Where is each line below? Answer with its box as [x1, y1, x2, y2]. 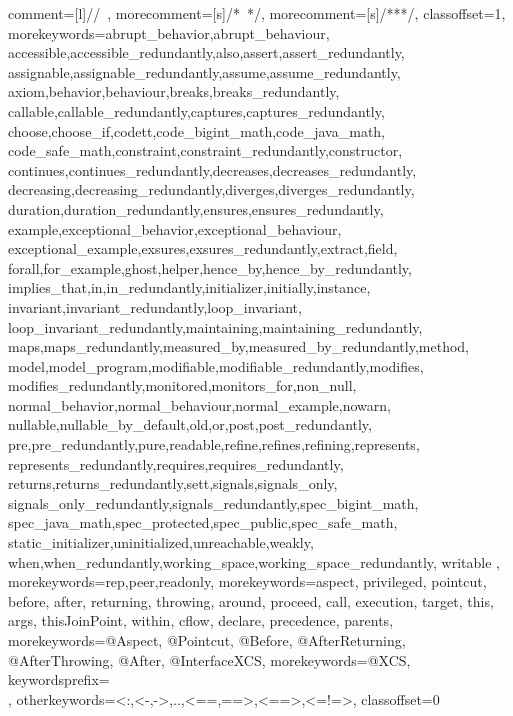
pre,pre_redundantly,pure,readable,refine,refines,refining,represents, [8, 434, 420, 455]
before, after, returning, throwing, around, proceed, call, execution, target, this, [8, 590, 494, 611]
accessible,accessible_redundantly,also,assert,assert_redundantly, [8, 42, 405, 63]
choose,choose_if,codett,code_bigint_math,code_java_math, [8, 120, 386, 141]
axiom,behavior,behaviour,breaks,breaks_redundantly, [8, 81, 340, 102]
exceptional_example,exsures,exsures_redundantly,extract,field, [8, 238, 398, 259]
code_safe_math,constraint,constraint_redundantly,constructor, [8, 140, 403, 161]
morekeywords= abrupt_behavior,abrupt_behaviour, [8, 22, 330, 43]
